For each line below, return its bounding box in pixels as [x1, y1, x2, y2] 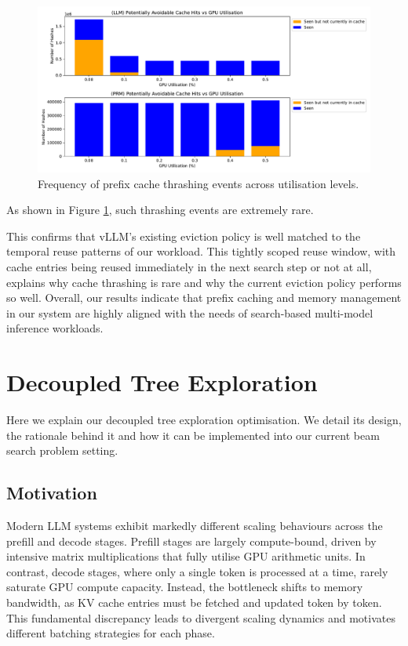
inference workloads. [6, 320, 104, 336]
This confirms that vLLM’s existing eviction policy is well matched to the [6, 227, 361, 244]
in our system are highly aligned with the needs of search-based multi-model [6, 304, 373, 321]
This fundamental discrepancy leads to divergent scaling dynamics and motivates [6, 609, 395, 626]
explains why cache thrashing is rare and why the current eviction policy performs [6, 274, 402, 290]
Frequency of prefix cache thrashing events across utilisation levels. [38, 175, 359, 191]
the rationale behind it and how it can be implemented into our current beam [6, 426, 380, 443]
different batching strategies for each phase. [6, 625, 215, 641]
